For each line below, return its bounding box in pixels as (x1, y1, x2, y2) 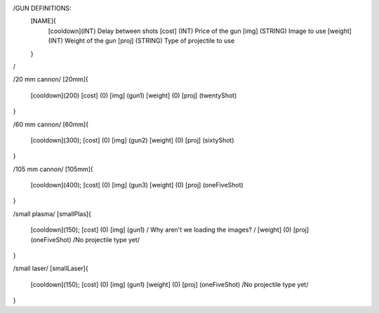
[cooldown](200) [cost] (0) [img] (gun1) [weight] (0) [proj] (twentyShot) (30, 91, 237, 100)
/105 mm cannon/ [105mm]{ (13, 165, 94, 173)
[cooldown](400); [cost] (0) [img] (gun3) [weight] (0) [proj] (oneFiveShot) (30, 181, 244, 189)
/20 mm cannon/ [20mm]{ (13, 75, 89, 84)
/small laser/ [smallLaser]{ (13, 264, 88, 273)
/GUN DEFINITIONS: (13, 4, 72, 12)
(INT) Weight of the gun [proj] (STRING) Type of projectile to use (48, 36, 235, 45)
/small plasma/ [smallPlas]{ (13, 209, 91, 218)
